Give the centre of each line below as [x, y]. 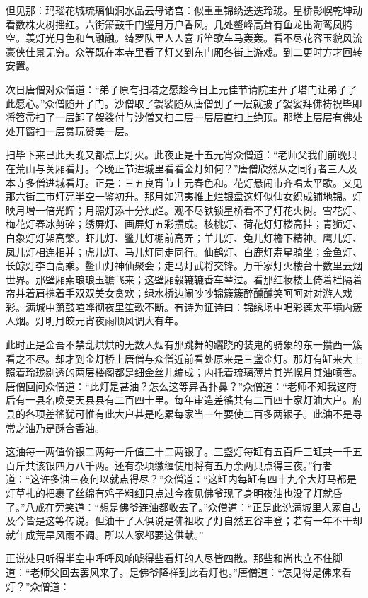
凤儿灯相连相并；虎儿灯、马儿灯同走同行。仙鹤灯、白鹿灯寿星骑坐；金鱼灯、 [184, 251]
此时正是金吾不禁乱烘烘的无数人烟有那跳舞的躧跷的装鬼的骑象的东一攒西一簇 [184, 345]
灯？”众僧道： [38, 586]
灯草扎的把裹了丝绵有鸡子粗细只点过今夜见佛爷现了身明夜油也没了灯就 [169, 493]
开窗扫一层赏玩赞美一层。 [75, 130]
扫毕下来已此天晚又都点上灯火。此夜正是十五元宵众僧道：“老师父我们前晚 [177, 154]
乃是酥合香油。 [70, 427]
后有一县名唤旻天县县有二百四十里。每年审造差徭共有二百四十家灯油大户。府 [184, 400]
